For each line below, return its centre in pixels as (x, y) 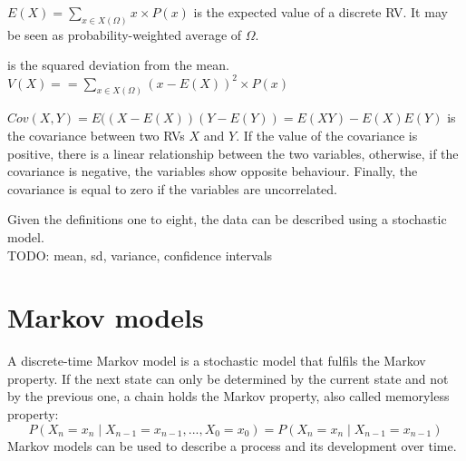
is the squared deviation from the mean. (118, 65)
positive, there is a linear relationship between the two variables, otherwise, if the (233, 153)
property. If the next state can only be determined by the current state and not (228, 378)
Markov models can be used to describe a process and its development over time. (232, 445)
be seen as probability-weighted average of (125, 34)
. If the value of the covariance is (327, 135)
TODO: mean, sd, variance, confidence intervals (140, 255)
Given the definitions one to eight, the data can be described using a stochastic (227, 219)
